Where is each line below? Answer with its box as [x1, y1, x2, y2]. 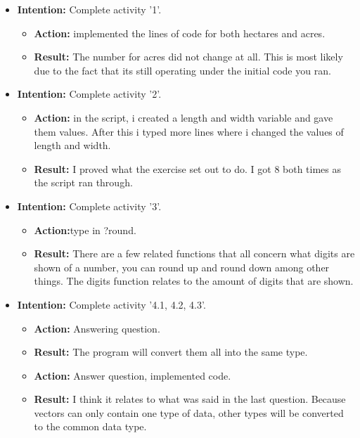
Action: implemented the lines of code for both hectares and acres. [34, 25, 326, 40]
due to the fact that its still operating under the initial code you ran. [34, 63, 331, 77]
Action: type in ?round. [34, 222, 136, 237]
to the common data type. [34, 419, 147, 434]
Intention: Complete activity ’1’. [17, 2, 162, 16]
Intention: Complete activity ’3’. [17, 198, 162, 213]
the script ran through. [34, 175, 133, 190]
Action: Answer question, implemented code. [34, 368, 231, 382]
